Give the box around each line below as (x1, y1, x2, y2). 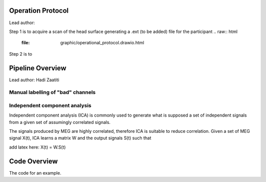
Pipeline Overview (9, 64, 66, 72)
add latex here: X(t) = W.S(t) (9, 144, 66, 150)
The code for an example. (9, 170, 62, 176)
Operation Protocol (9, 6, 69, 15)
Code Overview (9, 157, 58, 165)
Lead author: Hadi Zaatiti (9, 77, 59, 83)
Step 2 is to (9, 51, 33, 57)
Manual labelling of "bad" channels (9, 89, 96, 96)
